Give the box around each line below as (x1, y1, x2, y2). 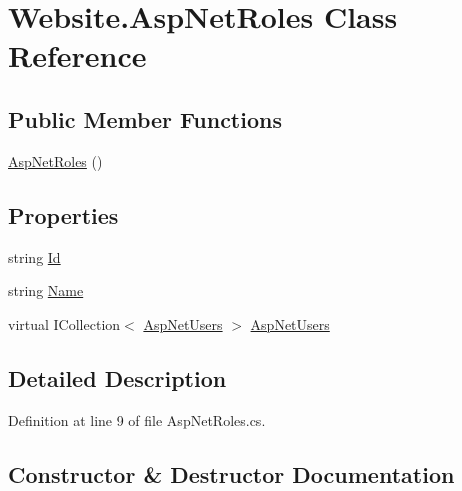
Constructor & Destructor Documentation (8, 458, 455, 489)
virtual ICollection (8, 313, 121, 334)
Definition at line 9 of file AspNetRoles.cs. (8, 409, 266, 430)
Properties (8, 199, 119, 230)
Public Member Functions (8, 103, 282, 134)
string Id (8, 246, 61, 267)
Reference (8, 35, 147, 76)
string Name (8, 280, 84, 301)
